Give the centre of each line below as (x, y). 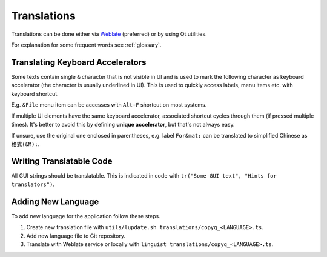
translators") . (33, 184)
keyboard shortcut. (35, 93)
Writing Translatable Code (62, 162)
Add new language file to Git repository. (76, 236)
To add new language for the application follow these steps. (86, 216)
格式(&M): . (25, 144)
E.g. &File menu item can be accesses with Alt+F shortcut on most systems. (109, 105)
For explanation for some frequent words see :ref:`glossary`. (86, 45)
